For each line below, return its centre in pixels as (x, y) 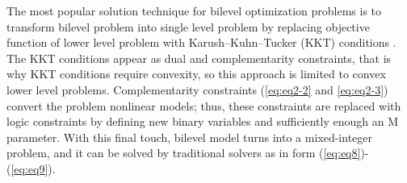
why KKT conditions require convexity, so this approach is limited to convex (196, 74)
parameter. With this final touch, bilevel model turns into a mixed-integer (189, 137)
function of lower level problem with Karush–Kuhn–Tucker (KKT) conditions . (201, 42)
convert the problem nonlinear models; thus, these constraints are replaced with (204, 105)
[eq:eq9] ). (33, 168)
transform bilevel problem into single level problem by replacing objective (188, 26)
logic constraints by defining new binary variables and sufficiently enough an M (203, 121)
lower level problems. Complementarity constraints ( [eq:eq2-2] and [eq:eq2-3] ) (197, 89)
